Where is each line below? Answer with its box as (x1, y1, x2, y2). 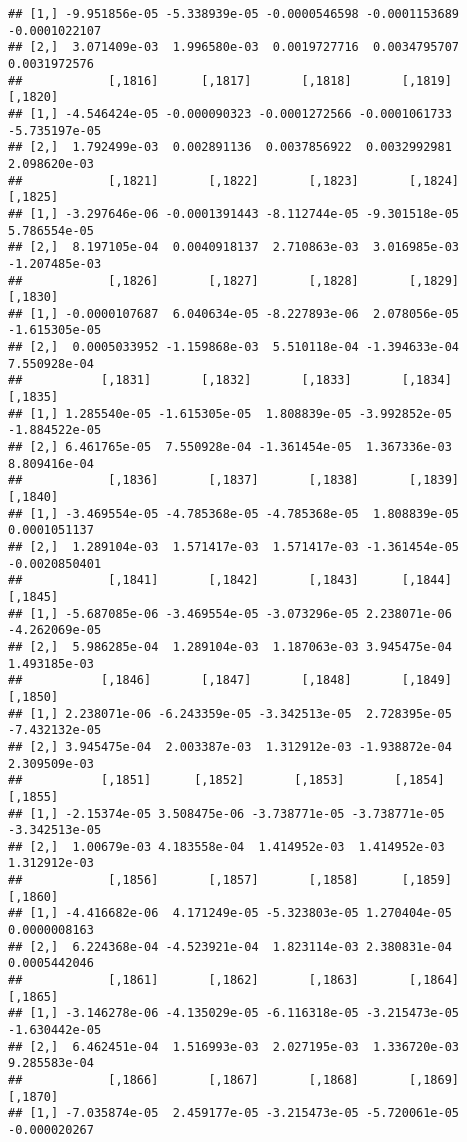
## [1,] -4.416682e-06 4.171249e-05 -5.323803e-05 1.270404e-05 (8, 906, 452, 921)
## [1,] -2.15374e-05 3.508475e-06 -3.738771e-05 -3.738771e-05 (8, 806, 445, 821)
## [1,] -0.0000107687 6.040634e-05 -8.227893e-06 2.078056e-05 (8, 306, 460, 321)
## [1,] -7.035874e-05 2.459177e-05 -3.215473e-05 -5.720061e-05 (8, 1106, 460, 1121)
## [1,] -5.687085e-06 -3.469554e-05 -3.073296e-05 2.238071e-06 (8, 606, 452, 621)
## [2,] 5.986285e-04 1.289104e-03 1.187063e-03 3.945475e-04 (8, 639, 452, 654)
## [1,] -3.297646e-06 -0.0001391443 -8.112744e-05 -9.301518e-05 (8, 206, 460, 221)
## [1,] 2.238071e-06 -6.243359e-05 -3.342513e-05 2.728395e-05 (8, 706, 452, 721)
